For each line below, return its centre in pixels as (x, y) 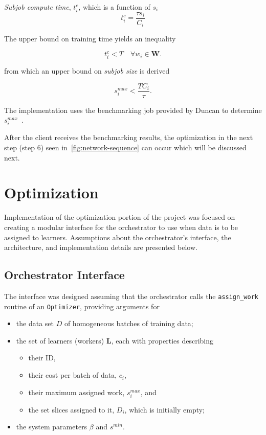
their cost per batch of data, (73, 375)
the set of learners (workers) (60, 340)
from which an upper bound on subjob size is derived (87, 71)
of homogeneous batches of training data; (129, 323)
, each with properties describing (162, 340)
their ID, (42, 358)
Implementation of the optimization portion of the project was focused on (120, 217)
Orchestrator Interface (64, 275)
